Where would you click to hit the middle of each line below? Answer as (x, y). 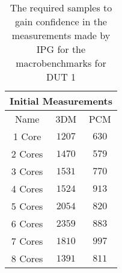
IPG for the (61, 49)
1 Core (27, 136)
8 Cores (27, 258)
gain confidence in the (61, 21)
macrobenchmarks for (61, 63)
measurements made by (61, 35)
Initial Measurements (61, 101)
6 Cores (27, 223)
